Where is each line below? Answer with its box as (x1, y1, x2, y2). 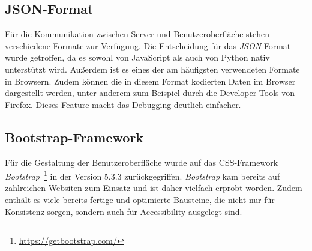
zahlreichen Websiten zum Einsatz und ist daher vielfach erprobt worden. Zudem (5, 181, 302, 194)
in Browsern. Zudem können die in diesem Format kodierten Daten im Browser (5, 74, 296, 87)
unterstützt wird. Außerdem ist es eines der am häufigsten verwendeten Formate (5, 62, 300, 75)
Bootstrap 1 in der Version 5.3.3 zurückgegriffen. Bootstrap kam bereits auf (5, 168, 280, 182)
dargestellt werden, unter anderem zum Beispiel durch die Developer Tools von (5, 86, 295, 99)
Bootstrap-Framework (5, 127, 144, 146)
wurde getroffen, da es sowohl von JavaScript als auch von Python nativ (5, 51, 270, 64)
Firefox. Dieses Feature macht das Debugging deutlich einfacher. (5, 98, 241, 110)
